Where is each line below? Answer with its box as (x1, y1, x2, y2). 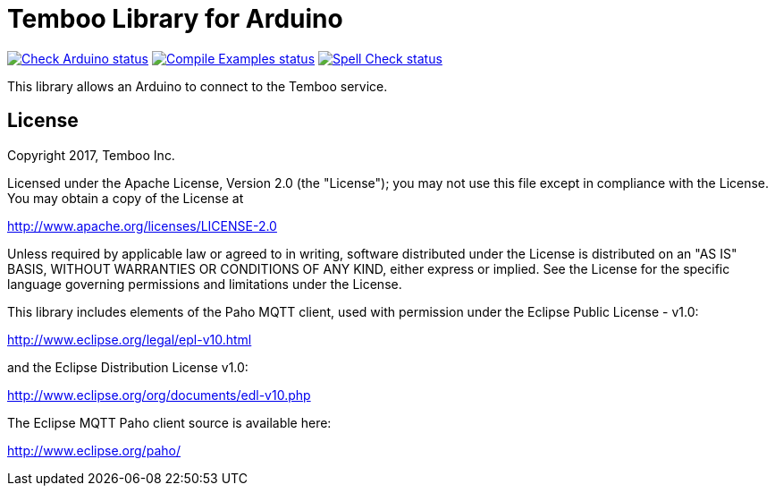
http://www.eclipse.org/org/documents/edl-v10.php (7, 387, 311, 403)
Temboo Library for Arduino (7, 4, 343, 34)
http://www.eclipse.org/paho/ (7, 442, 181, 458)
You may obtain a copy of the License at (7, 190, 244, 206)
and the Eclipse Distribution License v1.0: (7, 359, 249, 375)
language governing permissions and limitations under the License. (7, 276, 402, 292)
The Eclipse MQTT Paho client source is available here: (7, 414, 332, 430)
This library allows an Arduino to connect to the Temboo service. (7, 78, 388, 94)
